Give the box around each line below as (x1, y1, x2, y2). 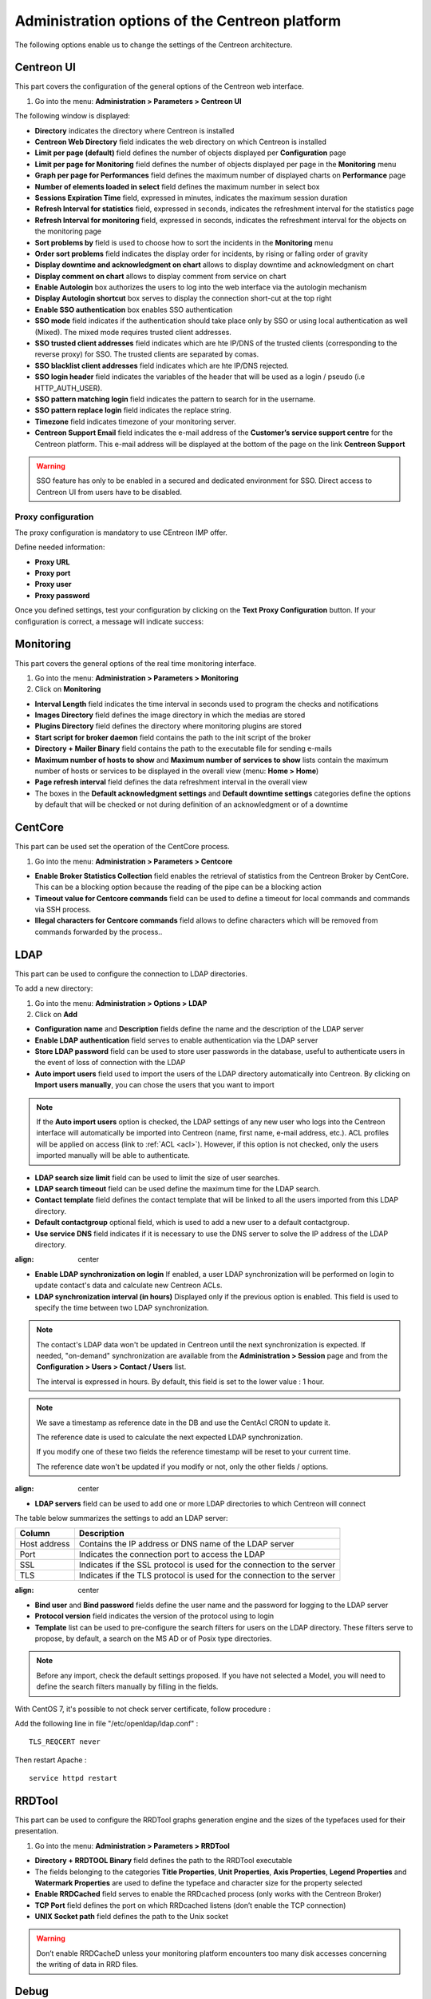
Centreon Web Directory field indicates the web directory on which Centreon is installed (34, 137, 326, 147)
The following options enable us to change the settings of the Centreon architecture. (14, 40, 293, 50)
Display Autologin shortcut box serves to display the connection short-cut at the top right (34, 293, 332, 303)
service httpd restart (29, 1774, 118, 1783)
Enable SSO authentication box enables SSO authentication (34, 305, 233, 314)
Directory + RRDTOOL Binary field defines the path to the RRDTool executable (34, 1856, 293, 1865)
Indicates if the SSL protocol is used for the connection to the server (78, 1559, 336, 1570)
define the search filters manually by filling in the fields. (36, 1682, 219, 1691)
